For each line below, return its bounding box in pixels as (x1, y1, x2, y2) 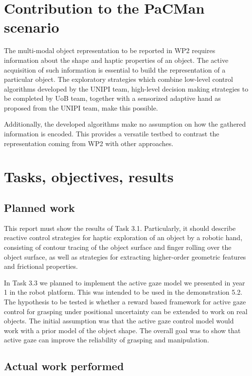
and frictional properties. (4, 261, 78, 271)
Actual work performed (4, 358, 124, 374)
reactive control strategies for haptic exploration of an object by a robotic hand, (4, 232, 243, 243)
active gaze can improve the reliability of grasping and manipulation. (4, 335, 209, 345)
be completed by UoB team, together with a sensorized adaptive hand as (4, 93, 221, 103)
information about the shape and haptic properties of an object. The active (4, 55, 229, 65)
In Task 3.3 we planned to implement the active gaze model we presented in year (4, 277, 245, 287)
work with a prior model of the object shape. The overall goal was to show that (4, 325, 241, 335)
